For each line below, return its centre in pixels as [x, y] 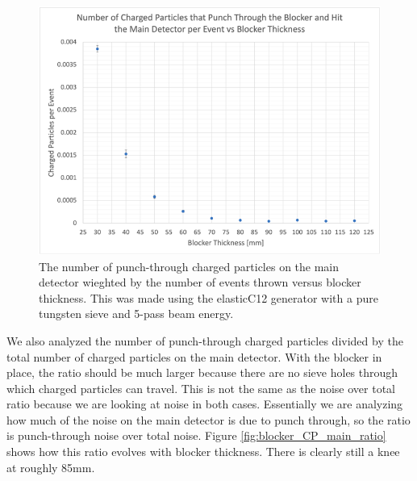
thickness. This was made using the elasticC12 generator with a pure [208, 297]
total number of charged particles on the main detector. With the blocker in [194, 356]
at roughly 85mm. [51, 467]
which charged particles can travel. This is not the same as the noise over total [201, 388]
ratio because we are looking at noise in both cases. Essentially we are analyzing [205, 404]
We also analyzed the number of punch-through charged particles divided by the [205, 340]
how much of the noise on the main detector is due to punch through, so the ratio [208, 419]
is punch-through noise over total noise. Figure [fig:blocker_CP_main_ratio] [196, 435]
